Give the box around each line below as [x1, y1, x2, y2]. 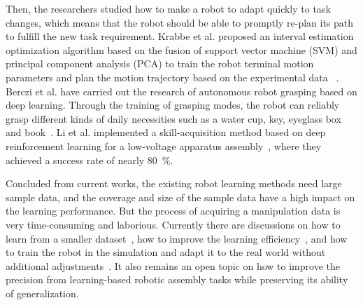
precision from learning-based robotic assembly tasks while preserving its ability [6, 272, 348, 287]
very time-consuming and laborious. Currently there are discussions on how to [6, 217, 341, 231]
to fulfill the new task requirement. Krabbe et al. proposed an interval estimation [6, 29, 354, 43]
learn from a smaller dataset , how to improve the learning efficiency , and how [6, 231, 348, 245]
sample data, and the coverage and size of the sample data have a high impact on [6, 189, 355, 204]
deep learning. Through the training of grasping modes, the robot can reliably [6, 97, 340, 112]
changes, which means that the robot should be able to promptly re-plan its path [6, 15, 354, 29]
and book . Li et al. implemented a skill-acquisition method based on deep [6, 125, 326, 140]
